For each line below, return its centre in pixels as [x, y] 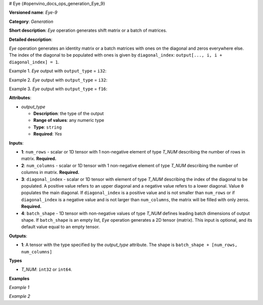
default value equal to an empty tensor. [60, 227]
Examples [19, 278]
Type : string [47, 127]
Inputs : [16, 143]
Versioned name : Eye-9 [33, 13]
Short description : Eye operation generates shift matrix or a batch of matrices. [88, 30]
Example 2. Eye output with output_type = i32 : [58, 80]
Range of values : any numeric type [69, 120]
